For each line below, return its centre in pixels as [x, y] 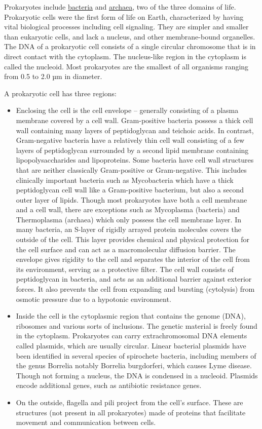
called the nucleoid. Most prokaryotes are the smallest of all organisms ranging [126, 66]
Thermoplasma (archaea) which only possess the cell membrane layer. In [129, 219]
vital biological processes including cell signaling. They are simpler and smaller [126, 27]
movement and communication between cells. [86, 422]
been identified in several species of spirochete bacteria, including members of [136, 355]
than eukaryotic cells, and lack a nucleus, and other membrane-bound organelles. [130, 36]
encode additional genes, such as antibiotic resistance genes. [109, 385]
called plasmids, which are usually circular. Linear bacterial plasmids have [131, 345]
